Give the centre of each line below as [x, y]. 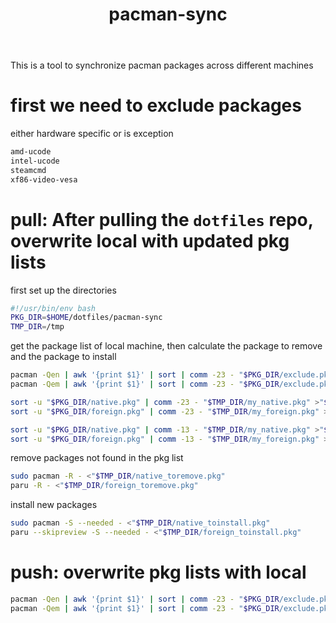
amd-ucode [31, 152]
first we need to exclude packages [156, 105]
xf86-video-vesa [44, 179]
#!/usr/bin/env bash [53, 308]
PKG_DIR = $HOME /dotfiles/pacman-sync [86, 318]
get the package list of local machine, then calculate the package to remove [166, 346]
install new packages [54, 505]
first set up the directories [63, 290]
